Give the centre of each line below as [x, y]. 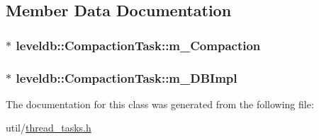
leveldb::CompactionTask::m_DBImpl [127, 77]
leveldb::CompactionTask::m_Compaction [138, 45]
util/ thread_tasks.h [49, 128]
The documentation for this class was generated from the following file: [160, 104]
